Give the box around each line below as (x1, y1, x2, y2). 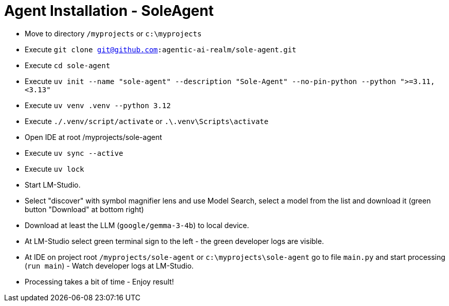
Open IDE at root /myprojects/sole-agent (25, 132, 162, 141)
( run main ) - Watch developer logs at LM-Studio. (25, 261, 194, 270)
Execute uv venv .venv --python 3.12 (25, 100, 171, 110)
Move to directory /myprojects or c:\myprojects (25, 29, 202, 38)
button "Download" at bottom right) (25, 205, 144, 214)
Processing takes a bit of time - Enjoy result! (25, 277, 174, 286)
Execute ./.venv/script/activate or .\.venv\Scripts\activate (25, 116, 269, 126)
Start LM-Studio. (25, 180, 81, 189)
